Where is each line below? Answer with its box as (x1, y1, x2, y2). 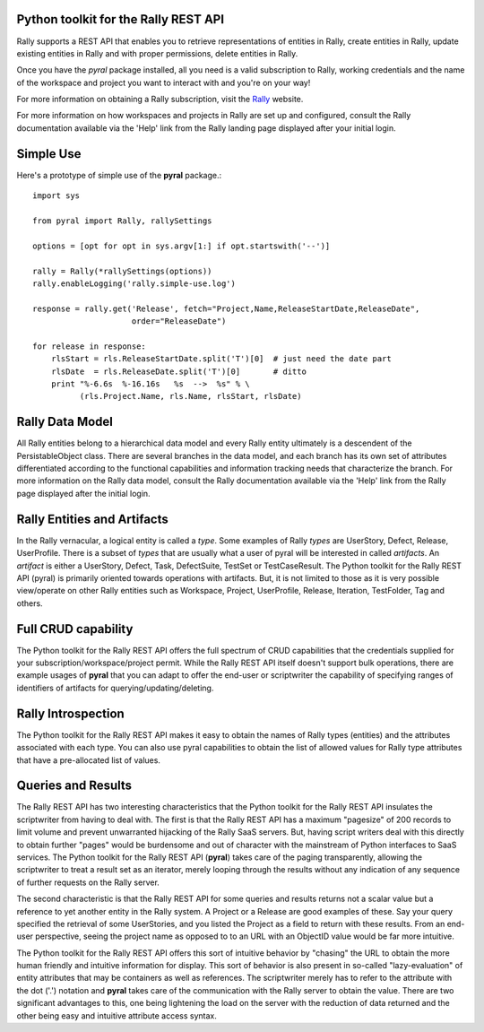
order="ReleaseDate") (131, 317, 227, 326)
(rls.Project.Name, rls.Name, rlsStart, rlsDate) (79, 391, 302, 402)
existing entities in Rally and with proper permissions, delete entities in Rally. (16, 48, 298, 58)
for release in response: (32, 341, 147, 351)
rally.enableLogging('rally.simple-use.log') (32, 278, 237, 289)
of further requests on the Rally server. (16, 877, 160, 888)
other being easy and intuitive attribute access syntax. (16, 1010, 217, 1021)
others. (16, 597, 44, 609)
